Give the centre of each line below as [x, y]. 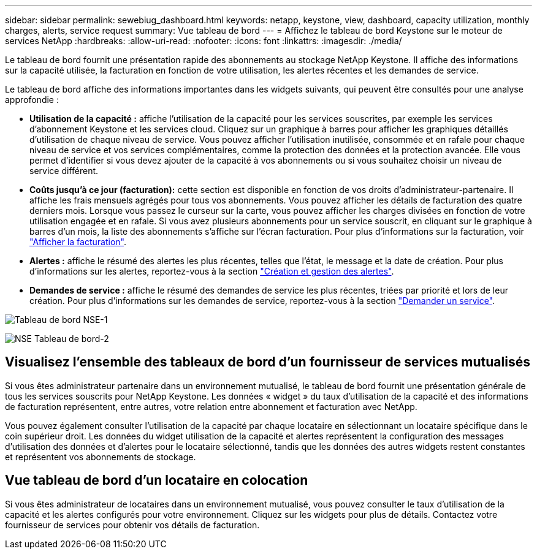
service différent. [64, 171]
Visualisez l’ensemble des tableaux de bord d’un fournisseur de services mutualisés [268, 362]
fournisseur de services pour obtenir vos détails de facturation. [132, 525]
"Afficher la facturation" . [78, 242]
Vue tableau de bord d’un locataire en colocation [157, 480]
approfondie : [32, 100]
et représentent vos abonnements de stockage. [101, 457]
